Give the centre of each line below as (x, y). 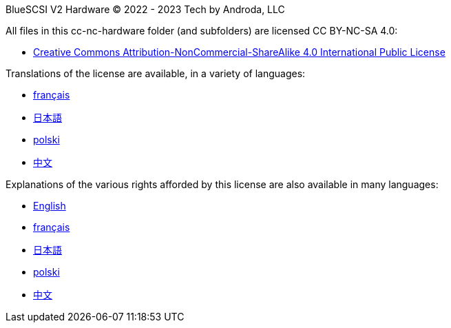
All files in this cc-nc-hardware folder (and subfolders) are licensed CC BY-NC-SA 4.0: (202, 31)
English (50, 206)
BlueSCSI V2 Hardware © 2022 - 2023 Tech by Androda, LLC (145, 9)
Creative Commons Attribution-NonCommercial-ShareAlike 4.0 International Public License (239, 52)
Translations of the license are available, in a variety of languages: (156, 73)
